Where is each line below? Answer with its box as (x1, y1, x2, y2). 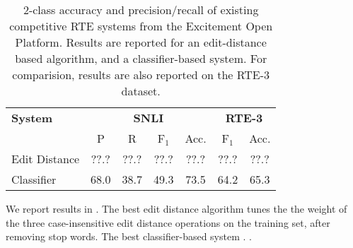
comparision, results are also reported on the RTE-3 (12, 66, 270, 83)
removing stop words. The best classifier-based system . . (6, 229, 252, 244)
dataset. (121, 83, 161, 99)
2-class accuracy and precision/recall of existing (23, 1, 259, 18)
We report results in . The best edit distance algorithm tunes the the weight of (6, 201, 347, 215)
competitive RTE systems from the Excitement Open (9, 18, 273, 34)
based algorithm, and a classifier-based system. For (15, 50, 267, 66)
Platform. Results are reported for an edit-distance (15, 34, 267, 50)
